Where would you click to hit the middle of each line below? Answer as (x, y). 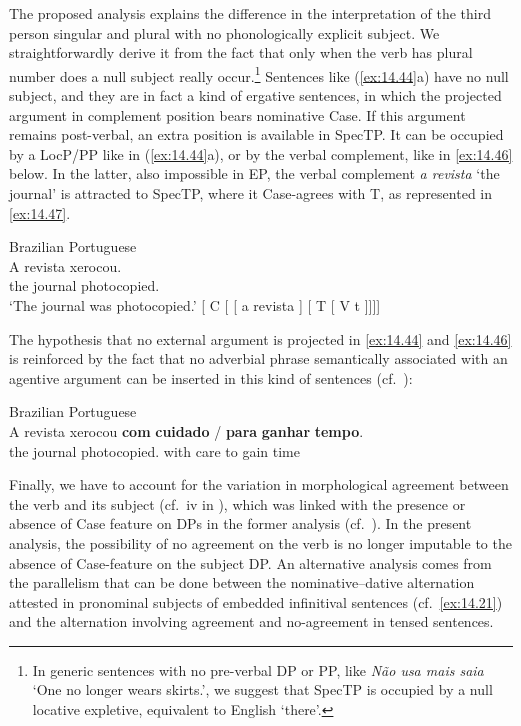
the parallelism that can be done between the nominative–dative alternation (242, 582)
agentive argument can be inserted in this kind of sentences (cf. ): (211, 377)
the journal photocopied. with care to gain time (154, 450)
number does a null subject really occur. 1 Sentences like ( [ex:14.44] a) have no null (259, 74)
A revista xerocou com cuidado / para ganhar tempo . (186, 430)
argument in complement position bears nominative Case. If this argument (237, 114)
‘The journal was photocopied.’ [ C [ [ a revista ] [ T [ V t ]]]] (195, 304)
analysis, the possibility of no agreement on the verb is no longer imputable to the (260, 542)
